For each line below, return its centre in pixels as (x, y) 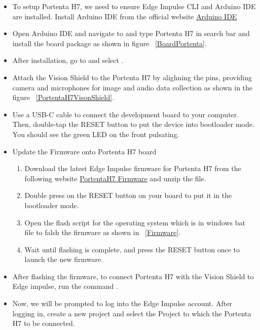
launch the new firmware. (64, 259)
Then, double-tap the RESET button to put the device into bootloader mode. (133, 124)
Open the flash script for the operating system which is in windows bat (135, 222)
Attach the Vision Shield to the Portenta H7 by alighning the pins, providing (132, 77)
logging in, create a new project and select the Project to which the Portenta (132, 313)
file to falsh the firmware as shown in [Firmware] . (103, 232)
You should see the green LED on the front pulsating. (96, 134)
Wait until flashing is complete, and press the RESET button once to (132, 249)
